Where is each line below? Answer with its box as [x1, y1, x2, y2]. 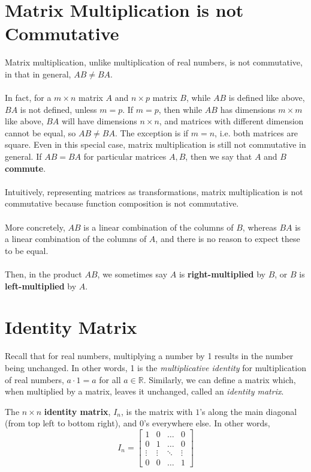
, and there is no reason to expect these [155, 232, 300, 245]
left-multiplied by [5, 279, 77, 292]
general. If [5, 150, 42, 163]
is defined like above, [228, 91, 305, 104]
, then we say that [185, 150, 252, 163]
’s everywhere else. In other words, [143, 417, 270, 429]
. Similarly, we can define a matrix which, [143, 373, 296, 386]
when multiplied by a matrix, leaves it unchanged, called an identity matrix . [5, 385, 284, 398]
